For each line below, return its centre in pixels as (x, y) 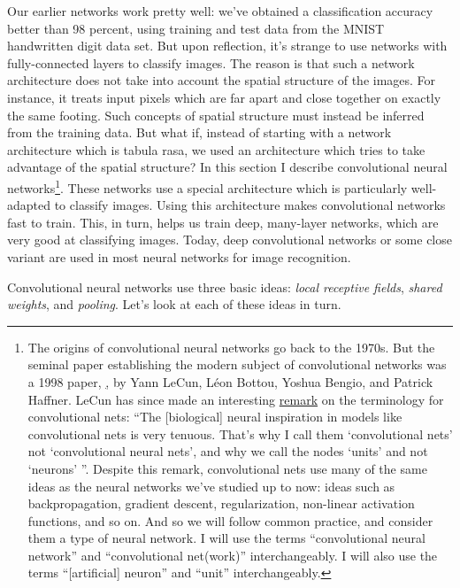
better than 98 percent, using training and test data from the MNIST (196, 28)
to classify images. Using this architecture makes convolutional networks (250, 205)
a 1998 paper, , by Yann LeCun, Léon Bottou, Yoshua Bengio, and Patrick (230, 381)
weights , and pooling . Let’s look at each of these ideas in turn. (174, 304)
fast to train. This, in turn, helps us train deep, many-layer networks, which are (223, 222)
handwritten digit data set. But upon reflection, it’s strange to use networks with (227, 46)
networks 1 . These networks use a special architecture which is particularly (207, 186)
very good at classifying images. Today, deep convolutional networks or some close (230, 240)
